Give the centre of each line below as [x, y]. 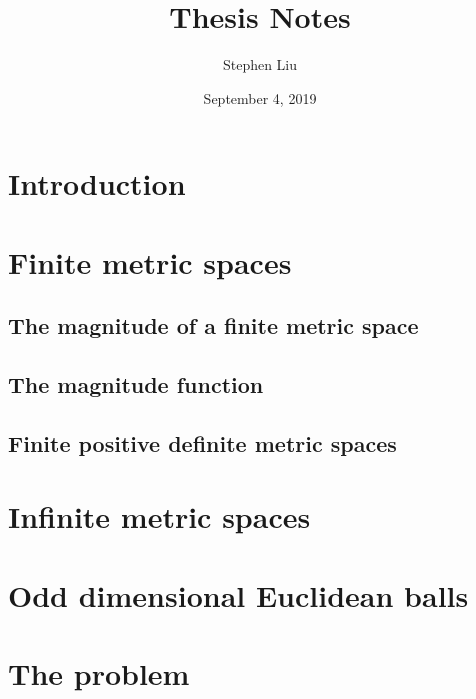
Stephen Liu [260, 64]
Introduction [97, 183]
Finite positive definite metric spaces [202, 442]
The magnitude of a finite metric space [213, 325]
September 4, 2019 [260, 97]
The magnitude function [136, 384]
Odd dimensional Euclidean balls [238, 594]
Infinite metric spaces [159, 516]
